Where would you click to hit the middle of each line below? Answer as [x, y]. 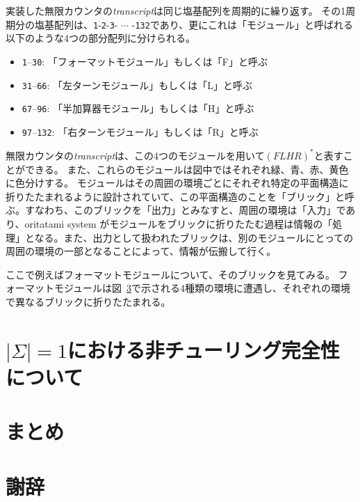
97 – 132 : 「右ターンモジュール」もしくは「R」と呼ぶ [140, 131]
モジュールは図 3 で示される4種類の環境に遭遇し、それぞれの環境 [202, 288]
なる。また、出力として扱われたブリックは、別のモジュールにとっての [194, 237]
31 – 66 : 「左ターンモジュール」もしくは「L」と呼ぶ [137, 85]
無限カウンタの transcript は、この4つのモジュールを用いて [135, 155]
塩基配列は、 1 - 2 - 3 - [76, 24]
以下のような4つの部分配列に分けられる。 [100, 38]
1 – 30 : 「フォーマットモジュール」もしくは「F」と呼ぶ [145, 61]
